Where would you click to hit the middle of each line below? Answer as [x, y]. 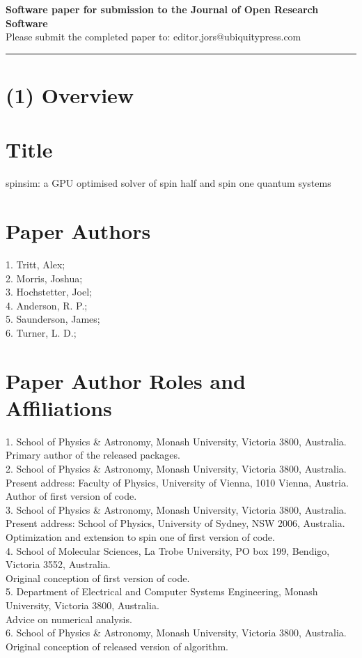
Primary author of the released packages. [93, 455]
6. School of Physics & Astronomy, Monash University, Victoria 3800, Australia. [176, 633]
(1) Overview [70, 94]
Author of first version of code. [71, 496]
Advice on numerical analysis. [69, 619]
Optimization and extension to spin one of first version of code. [140, 537]
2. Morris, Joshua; [44, 278]
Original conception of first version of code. [98, 577]
